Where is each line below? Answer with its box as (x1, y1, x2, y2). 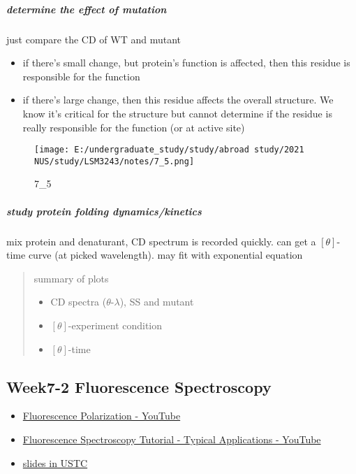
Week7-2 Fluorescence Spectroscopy (6, 375, 272, 397)
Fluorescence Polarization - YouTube (22, 408, 181, 423)
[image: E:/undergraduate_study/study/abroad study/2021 (34, 145, 304, 155)
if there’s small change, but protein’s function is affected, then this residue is (22, 55, 350, 70)
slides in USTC (22, 455, 88, 470)
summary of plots (34, 271, 109, 285)
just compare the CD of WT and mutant (6, 31, 181, 46)
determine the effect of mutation (6, 1, 167, 16)
